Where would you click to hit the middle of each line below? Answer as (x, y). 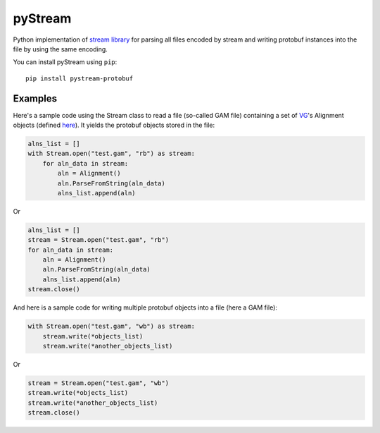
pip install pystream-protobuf (80, 78)
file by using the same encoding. (61, 49)
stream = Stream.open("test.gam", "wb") (98, 383)
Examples (35, 98)
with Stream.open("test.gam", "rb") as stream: (111, 154)
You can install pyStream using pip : (65, 62)
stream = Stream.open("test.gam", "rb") (98, 240)
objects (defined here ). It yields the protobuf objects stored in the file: (114, 125)
